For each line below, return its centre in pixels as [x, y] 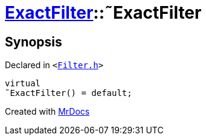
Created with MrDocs [47, 112]
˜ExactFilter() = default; [69, 93]
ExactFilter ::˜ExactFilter [103, 13]
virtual [23, 84]
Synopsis [34, 42]
